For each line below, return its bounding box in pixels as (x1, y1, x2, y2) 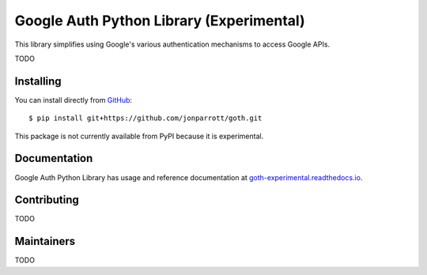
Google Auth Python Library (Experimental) (14, 12, 306, 29)
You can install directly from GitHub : (14, 95, 133, 104)
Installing (14, 74, 62, 88)
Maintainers (14, 235, 76, 248)
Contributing (14, 194, 79, 207)
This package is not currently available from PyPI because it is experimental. (14, 131, 264, 141)
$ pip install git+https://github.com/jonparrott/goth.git (28, 114, 263, 122)
